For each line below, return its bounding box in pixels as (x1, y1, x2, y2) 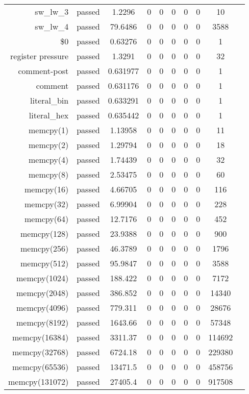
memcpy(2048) (16, 287, 69, 299)
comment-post (18, 65, 69, 77)
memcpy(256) (20, 242, 69, 254)
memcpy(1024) (16, 272, 69, 284)
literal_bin (30, 94, 69, 106)
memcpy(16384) (12, 331, 69, 343)
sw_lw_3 (35, 6, 69, 17)
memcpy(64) (24, 213, 69, 225)
